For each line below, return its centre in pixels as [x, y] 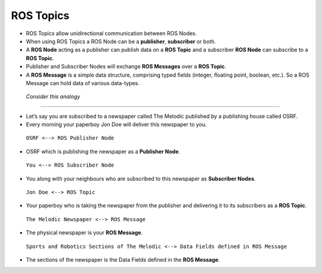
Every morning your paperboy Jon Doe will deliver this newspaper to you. [116, 124]
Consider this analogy [53, 97]
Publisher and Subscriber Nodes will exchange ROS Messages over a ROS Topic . [126, 67]
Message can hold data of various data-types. [83, 83]
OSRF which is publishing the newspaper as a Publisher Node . [103, 151]
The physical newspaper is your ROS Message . [84, 233]
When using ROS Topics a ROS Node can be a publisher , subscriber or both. [121, 41]
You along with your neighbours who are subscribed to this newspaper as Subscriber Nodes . [141, 178]
